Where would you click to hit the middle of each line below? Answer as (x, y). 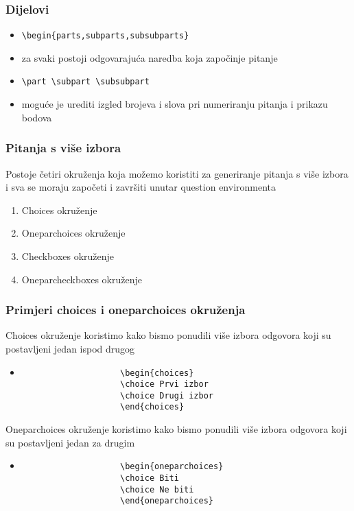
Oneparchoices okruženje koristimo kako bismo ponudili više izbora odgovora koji (176, 429)
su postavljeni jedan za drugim (70, 442)
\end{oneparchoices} (167, 501)
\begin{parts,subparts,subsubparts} (105, 36)
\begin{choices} (157, 373)
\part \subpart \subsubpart (85, 82)
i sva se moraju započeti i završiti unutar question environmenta (141, 187)
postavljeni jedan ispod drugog (70, 348)
